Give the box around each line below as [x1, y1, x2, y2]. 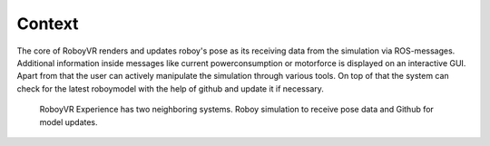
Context [16, 14, 79, 34]
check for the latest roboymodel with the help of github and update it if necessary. [16, 83, 324, 94]
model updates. [39, 116, 99, 127]
